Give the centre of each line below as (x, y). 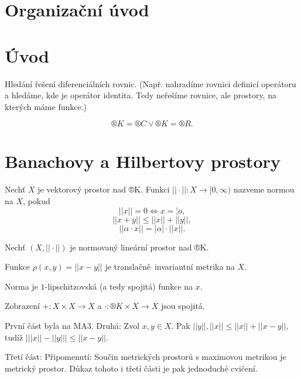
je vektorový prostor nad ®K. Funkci (104, 189)
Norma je (21, 286)
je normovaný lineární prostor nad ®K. (139, 247)
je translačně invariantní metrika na (170, 267)
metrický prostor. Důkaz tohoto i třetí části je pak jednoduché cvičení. (131, 368)
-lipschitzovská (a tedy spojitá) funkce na (119, 286)
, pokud (37, 201)
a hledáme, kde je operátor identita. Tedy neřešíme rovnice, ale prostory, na (141, 95)
